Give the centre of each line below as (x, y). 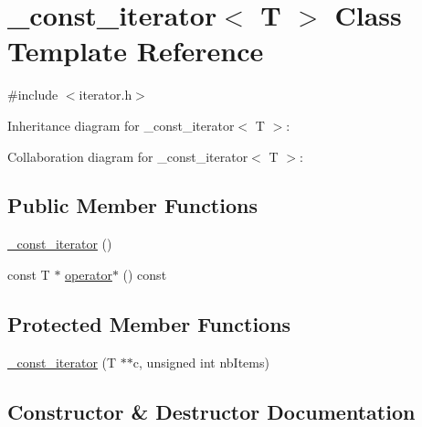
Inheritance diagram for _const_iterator (121, 125)
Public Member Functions (132, 205)
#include (33, 95)
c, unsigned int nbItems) (201, 362)
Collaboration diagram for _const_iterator (128, 156)
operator (89, 274)
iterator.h (105, 95)
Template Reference (136, 51)
